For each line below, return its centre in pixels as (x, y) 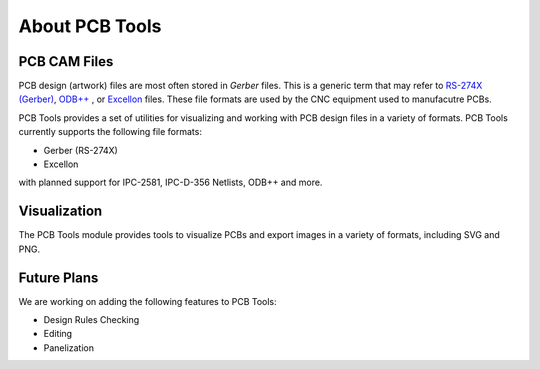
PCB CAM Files (66, 61)
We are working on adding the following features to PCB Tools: (147, 301)
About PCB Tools (90, 26)
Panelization (69, 347)
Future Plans (58, 277)
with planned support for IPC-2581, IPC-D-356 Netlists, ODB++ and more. (170, 182)
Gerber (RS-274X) (81, 150)
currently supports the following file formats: (110, 132)
